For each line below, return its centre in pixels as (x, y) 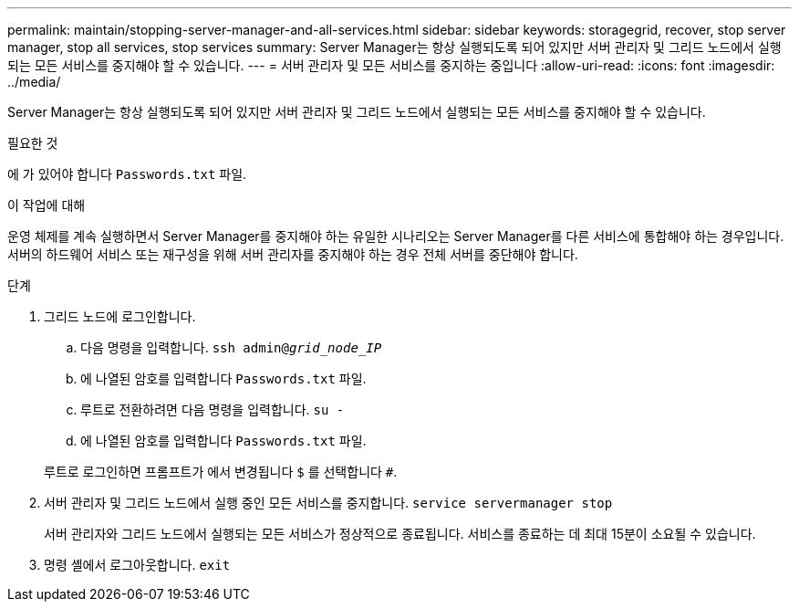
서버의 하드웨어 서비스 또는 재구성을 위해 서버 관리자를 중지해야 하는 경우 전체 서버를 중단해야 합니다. (293, 254)
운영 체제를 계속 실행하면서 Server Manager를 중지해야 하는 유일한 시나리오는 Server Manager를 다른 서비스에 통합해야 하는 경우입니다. (396, 236)
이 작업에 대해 (47, 205)
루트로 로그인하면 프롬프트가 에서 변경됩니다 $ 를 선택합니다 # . (221, 472)
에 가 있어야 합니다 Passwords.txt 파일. (127, 174)
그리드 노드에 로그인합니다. (120, 316)
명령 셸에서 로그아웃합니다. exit (137, 565)
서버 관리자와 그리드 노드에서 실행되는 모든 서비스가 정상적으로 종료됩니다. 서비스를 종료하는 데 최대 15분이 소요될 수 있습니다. (400, 534)
